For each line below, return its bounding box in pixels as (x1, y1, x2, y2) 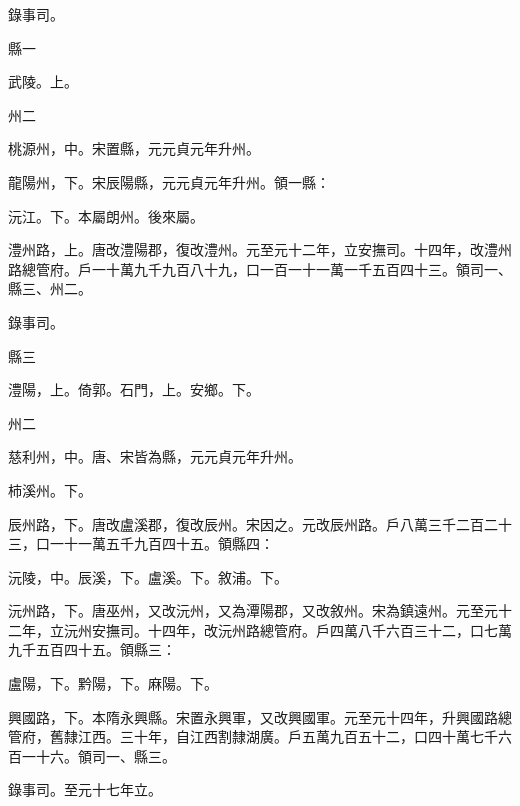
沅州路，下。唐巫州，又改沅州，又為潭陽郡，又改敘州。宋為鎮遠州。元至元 (8, 600, 498, 621)
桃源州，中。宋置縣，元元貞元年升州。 (8, 138, 260, 159)
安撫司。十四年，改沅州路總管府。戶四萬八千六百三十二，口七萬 (91, 619, 512, 640)
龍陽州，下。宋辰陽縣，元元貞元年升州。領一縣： (8, 171, 330, 192)
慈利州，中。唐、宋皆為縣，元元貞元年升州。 (8, 446, 302, 467)
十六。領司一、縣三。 (35, 745, 176, 766)
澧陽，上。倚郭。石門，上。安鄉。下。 (8, 379, 260, 400)
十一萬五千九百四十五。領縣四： (63, 533, 274, 554)
